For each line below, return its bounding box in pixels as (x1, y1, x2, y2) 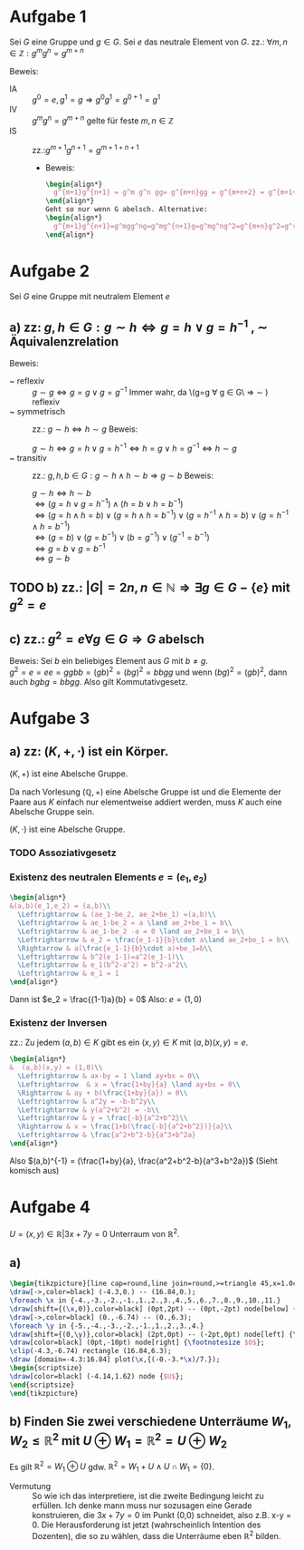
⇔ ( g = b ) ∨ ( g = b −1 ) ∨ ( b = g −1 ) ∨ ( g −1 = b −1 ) (34, 531, 210, 543)
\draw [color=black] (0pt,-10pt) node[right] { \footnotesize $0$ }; (9, 1338, 265, 1348)
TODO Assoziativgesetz (9, 846, 117, 859)
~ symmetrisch (9, 406, 66, 417)
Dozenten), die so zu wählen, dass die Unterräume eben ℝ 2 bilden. (32, 1529, 281, 1541)
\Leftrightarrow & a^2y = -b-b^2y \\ (17, 1097, 156, 1106)
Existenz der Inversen (9, 1016, 108, 1028)
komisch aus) (9, 1165, 60, 1175)
